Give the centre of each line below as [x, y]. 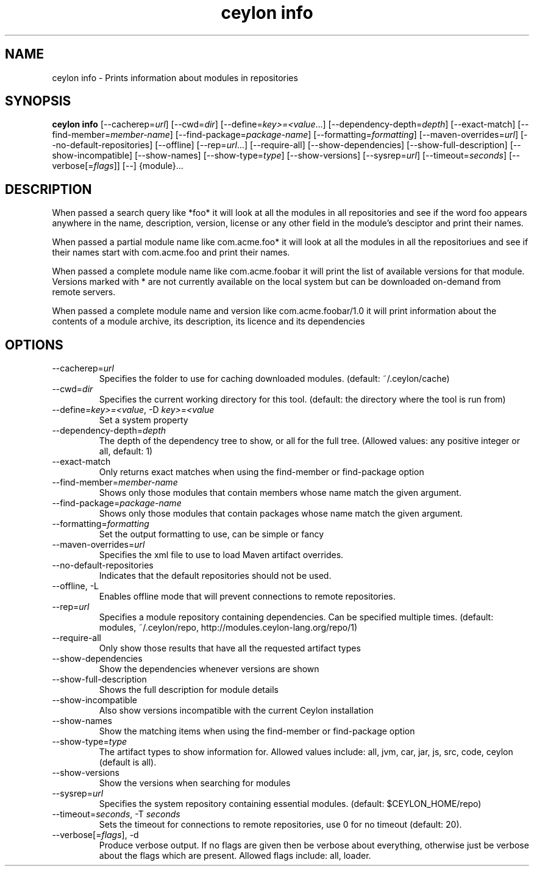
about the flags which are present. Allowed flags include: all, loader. [235, 856]
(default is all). [128, 762]
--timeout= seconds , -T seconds [116, 814]
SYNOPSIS [38, 101]
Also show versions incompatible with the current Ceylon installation [236, 711]
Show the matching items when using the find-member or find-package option [257, 731]
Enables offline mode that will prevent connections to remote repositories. [247, 597]
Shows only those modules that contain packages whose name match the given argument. [281, 514]
